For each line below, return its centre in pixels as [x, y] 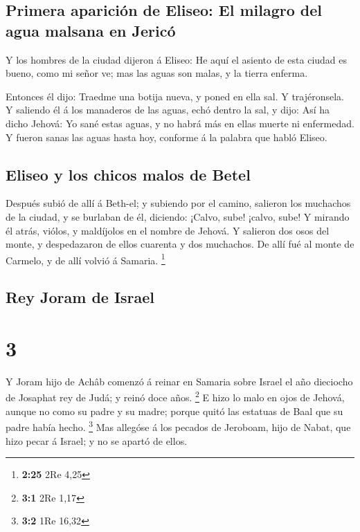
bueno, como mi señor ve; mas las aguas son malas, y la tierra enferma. [157, 73]
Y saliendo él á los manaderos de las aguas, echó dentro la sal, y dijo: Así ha [168, 110]
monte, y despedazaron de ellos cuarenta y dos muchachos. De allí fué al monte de [180, 244]
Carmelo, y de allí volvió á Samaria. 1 [85, 259]
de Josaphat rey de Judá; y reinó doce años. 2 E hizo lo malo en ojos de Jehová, [175, 396]
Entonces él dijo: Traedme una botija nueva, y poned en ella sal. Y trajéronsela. [175, 96]
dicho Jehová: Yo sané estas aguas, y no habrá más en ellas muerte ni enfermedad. [180, 123]
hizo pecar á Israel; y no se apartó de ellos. [97, 440]
